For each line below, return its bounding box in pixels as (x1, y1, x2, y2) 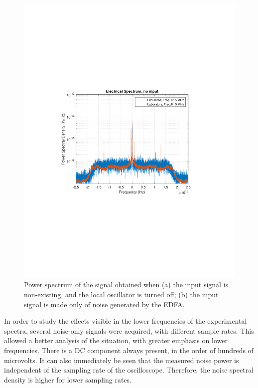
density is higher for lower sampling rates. (4, 374, 131, 385)
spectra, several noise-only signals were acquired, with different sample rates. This (4, 325, 254, 336)
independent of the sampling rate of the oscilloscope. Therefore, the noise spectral (4, 365, 254, 375)
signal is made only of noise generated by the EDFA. (24, 299, 185, 309)
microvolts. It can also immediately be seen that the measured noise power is (4, 355, 239, 365)
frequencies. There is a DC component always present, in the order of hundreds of (4, 345, 254, 356)
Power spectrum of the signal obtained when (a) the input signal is (24, 279, 229, 290)
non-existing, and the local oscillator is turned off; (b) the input (24, 289, 219, 300)
